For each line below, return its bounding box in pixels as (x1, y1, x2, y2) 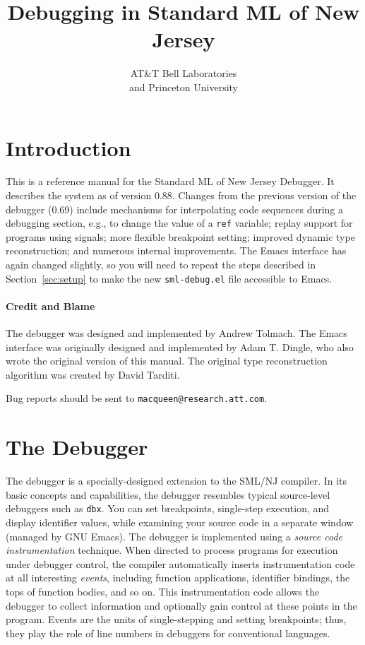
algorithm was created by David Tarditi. (6, 367, 180, 381)
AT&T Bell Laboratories (130, 66, 237, 81)
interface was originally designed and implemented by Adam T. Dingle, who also (6, 339, 354, 354)
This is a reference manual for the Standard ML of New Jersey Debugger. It (6, 174, 335, 189)
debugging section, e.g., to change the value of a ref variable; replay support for (6, 215, 353, 230)
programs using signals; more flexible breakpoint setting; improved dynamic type (6, 229, 355, 244)
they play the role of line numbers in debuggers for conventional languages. (6, 625, 330, 640)
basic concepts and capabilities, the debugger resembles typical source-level (6, 487, 330, 502)
